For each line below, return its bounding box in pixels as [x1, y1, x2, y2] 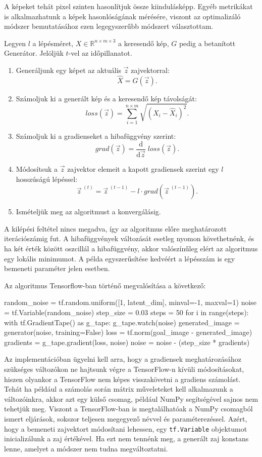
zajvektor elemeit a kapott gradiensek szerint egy [67, 164, 219, 174]
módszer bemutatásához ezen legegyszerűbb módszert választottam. [4, 21, 214, 31]
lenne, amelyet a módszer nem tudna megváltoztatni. [4, 443, 168, 453]
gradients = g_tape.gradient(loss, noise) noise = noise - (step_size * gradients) [4, 336, 250, 347]
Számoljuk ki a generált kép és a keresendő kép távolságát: [16, 93, 197, 103]
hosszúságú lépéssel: [16, 173, 78, 184]
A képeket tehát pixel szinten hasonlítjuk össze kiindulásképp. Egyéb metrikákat [4, 1, 253, 11]
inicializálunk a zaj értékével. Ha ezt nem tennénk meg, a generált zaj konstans [4, 433, 249, 444]
